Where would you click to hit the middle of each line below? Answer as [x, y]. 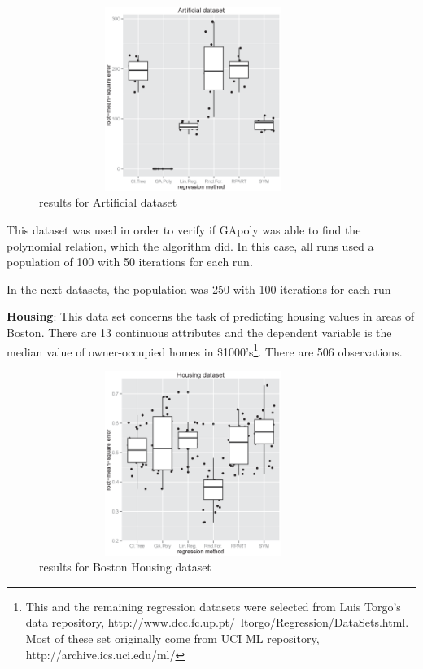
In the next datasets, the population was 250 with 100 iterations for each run [199, 289]
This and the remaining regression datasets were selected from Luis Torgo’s [213, 606]
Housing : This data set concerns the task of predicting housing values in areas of [211, 316]
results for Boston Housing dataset [125, 567]
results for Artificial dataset [108, 202]
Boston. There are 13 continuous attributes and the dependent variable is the [199, 332]
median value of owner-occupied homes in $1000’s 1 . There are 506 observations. [205, 350]
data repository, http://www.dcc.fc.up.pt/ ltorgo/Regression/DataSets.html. [217, 622]
